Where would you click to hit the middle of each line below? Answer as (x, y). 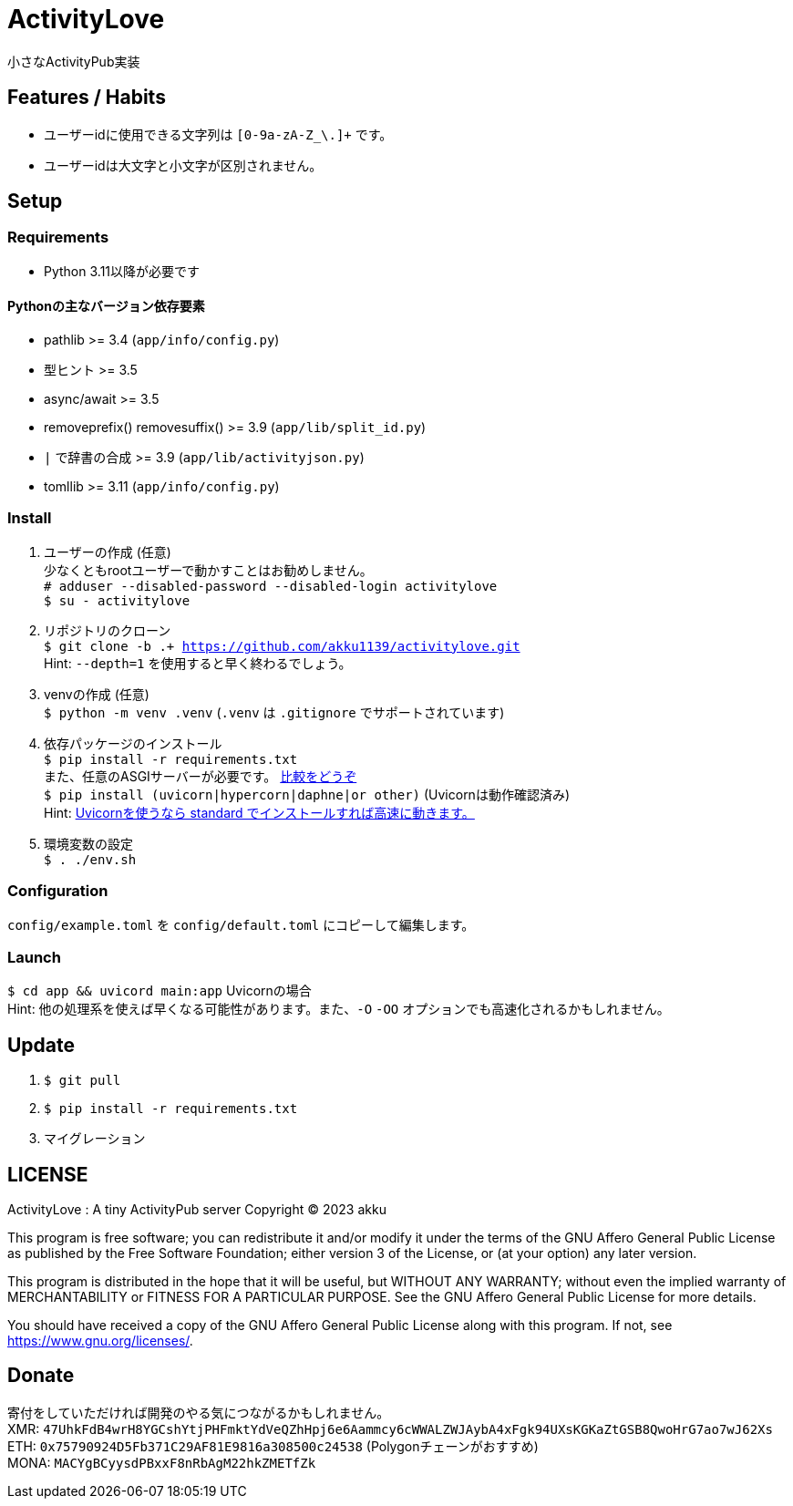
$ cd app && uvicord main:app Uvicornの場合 (160, 991)
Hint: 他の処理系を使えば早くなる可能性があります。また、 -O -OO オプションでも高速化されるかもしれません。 (339, 1009)
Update (41, 1045)
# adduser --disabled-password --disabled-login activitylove (271, 586)
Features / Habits (87, 98)
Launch (34, 957)
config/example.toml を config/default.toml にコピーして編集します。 (241, 924)
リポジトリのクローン (108, 630)
